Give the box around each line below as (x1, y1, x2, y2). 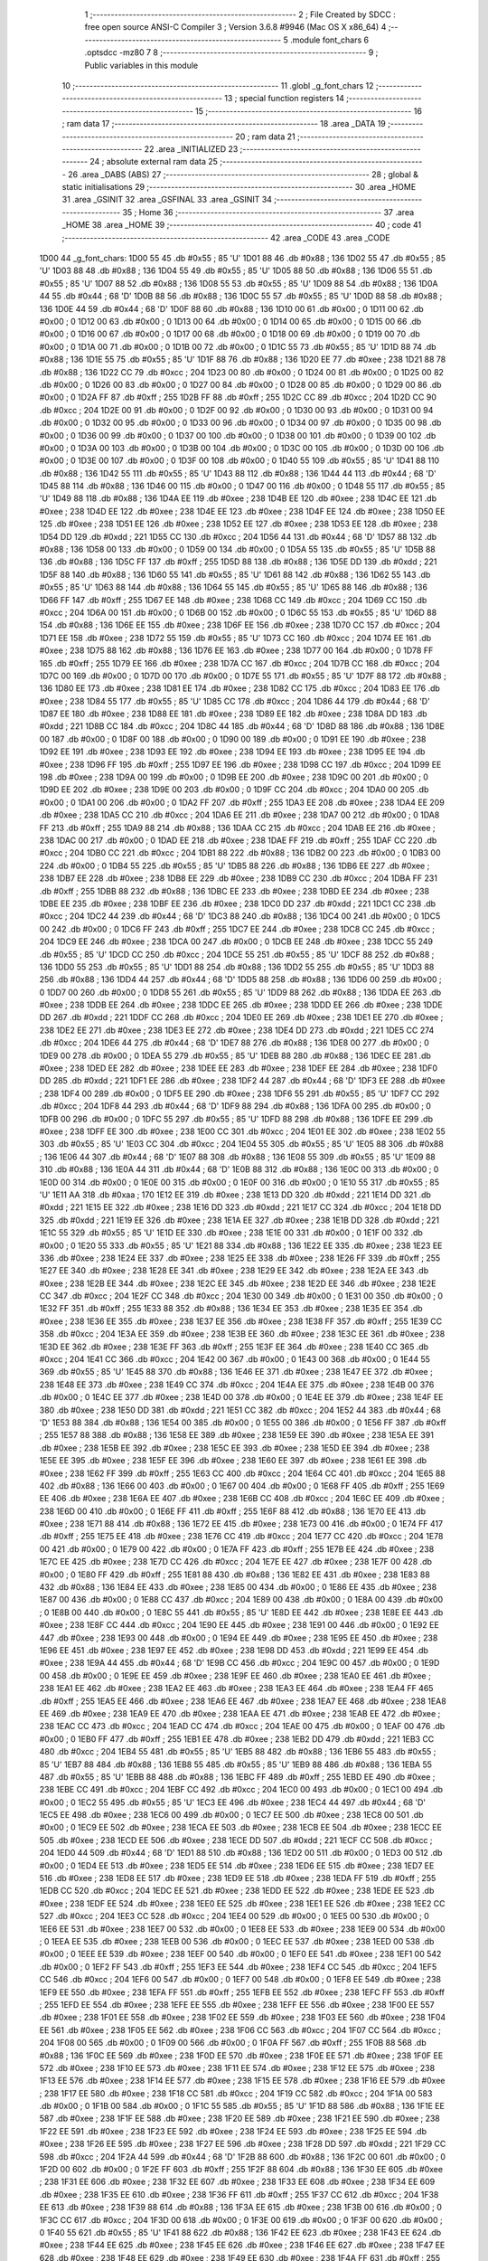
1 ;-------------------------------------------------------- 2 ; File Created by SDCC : (84, 9, 397, 20)
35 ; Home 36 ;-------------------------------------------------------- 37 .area (122, 206, 415, 217)
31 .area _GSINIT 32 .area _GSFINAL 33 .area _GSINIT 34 (61, 194, 273, 205)
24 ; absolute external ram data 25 (89, 156, 219, 167)
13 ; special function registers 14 (224, 93, 345, 104)
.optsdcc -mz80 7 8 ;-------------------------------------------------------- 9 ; (84, 47, 379, 58)
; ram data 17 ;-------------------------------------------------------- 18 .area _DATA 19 (61, 118, 386, 129)
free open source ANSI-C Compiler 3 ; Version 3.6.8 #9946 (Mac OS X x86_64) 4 (84, 22, 387, 33)
